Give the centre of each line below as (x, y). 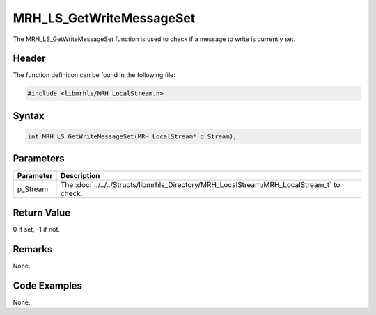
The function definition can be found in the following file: (94, 75)
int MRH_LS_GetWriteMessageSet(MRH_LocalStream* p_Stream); (132, 137)
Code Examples (48, 285)
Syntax (29, 116)
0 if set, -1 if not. (37, 229)
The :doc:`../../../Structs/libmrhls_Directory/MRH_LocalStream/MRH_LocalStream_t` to (200, 184)
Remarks (33, 249)
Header (29, 59)
